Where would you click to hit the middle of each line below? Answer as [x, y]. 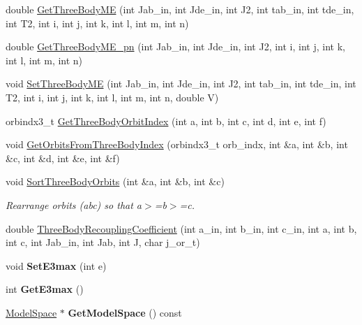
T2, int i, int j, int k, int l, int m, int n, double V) [112, 97]
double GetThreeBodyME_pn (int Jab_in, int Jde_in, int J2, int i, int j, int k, [175, 46]
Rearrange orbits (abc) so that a [74, 204]
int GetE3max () [45, 289]
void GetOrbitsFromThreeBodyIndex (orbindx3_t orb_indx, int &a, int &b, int [177, 144]
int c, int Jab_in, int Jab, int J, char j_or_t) [103, 242]
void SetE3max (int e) [56, 265]
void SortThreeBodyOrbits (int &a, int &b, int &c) [115, 181]
